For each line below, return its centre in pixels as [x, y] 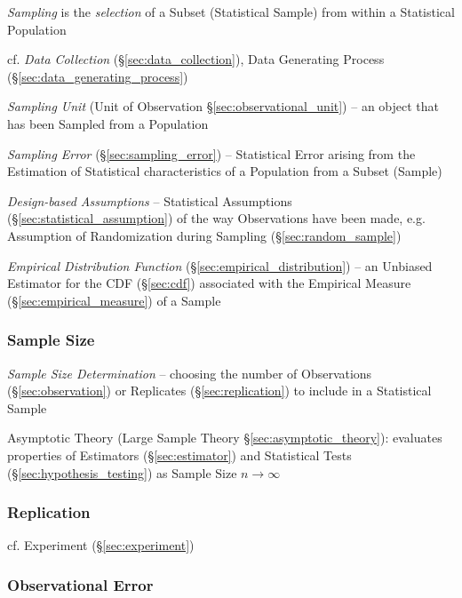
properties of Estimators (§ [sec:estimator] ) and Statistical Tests [179, 454]
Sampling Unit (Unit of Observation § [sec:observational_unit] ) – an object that [223, 106]
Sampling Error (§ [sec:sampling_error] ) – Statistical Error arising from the [211, 153]
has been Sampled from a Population [108, 123]
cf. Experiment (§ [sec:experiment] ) [101, 545]
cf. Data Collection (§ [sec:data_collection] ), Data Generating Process [196, 59]
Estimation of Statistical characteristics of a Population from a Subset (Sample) [225, 171]
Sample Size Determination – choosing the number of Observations [190, 373]
